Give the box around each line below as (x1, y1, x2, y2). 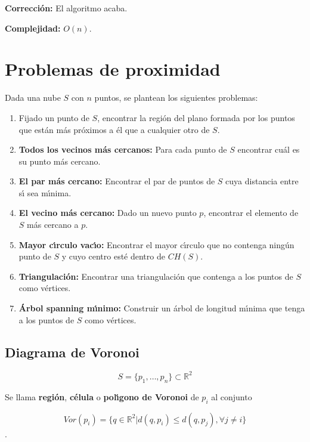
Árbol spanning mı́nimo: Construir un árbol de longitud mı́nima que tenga (18, 302, 305, 314)
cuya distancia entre (225, 175, 299, 187)
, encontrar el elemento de (203, 206, 299, 219)
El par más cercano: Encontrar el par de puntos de (18, 175, 215, 187)
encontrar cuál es (237, 143, 300, 156)
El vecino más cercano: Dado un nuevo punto (18, 206, 197, 219)
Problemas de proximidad (5, 57, 221, 81)
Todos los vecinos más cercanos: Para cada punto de (18, 143, 227, 156)
